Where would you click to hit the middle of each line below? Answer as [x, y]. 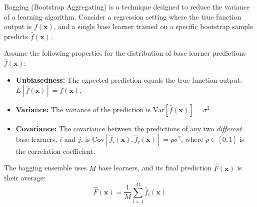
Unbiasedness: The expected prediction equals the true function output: [129, 79]
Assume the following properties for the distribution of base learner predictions [125, 53]
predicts [16, 36]
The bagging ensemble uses [45, 168]
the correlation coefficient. [55, 151]
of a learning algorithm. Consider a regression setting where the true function [123, 16]
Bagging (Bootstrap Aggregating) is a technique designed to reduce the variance [127, 7]
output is [18, 26]
